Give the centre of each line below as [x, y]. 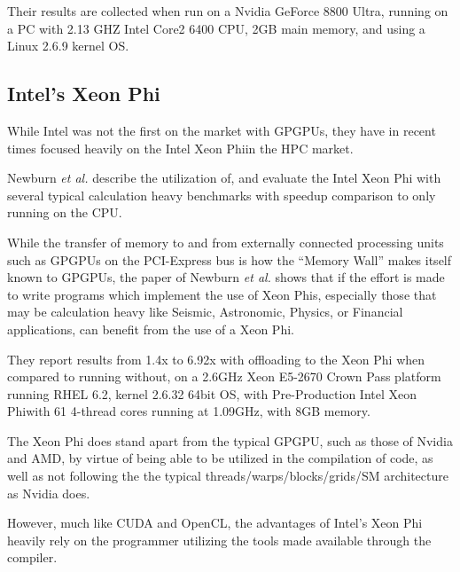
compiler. [32, 557]
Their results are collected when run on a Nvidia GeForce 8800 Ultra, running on [228, 11]
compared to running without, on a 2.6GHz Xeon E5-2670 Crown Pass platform [224, 376]
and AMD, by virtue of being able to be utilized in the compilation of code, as [220, 458]
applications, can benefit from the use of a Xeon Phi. [151, 329]
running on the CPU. [65, 212]
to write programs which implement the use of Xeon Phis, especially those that [222, 294]
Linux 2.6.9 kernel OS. [68, 46]
